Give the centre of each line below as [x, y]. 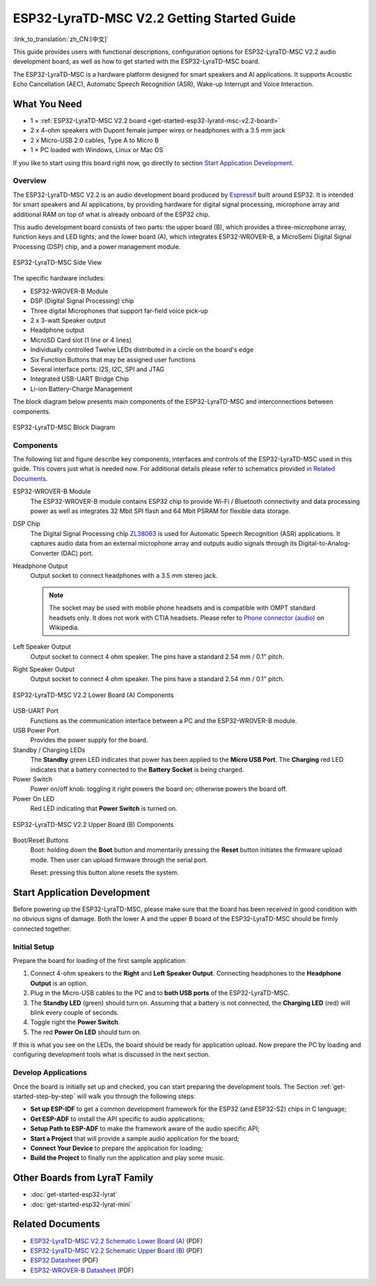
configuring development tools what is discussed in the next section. [111, 1054]
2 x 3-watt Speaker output [68, 320]
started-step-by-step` [44, 1096]
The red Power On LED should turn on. [86, 1032]
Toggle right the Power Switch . [75, 1022]
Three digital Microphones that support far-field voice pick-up [119, 311]
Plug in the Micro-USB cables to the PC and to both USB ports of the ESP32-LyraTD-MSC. [160, 993]
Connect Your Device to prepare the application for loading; [117, 1148]
